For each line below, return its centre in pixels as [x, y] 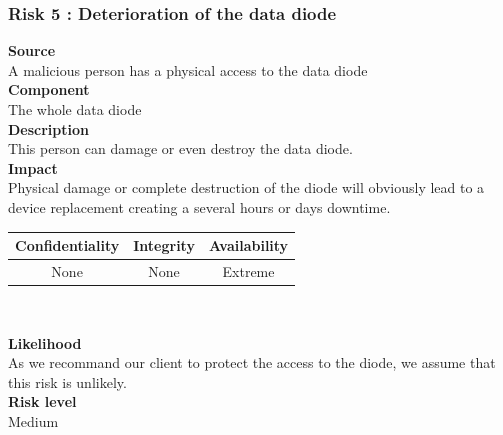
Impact [33, 167]
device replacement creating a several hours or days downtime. [199, 206]
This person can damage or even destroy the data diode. [180, 148]
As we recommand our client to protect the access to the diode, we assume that [252, 362]
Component [49, 89]
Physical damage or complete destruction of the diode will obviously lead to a [246, 187]
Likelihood [45, 342]
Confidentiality [67, 245]
